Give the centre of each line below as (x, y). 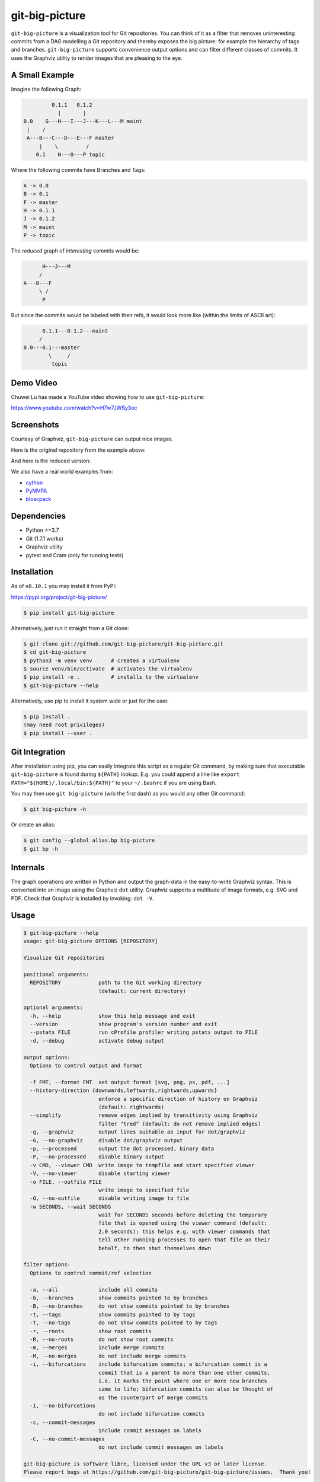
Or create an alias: (33, 825)
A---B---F (38, 283)
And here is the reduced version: (51, 461)
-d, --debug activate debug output (97, 1041)
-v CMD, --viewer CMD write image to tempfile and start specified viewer (142, 1165)
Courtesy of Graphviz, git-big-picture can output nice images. (92, 439)
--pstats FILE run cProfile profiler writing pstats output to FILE (144, 1032)
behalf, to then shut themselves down (155, 1248)
